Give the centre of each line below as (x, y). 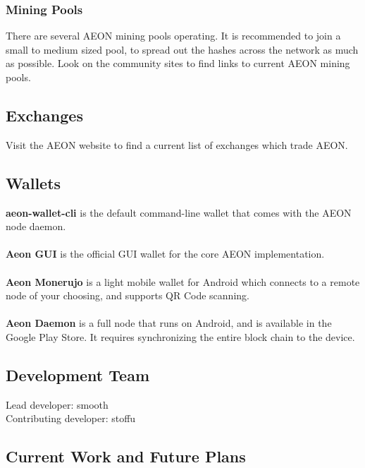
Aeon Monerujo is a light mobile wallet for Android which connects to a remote (183, 281)
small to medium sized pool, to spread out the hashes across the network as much (182, 49)
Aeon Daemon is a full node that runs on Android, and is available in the (169, 323)
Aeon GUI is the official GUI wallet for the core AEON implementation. (165, 254)
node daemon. (36, 226)
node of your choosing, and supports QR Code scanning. (128, 295)
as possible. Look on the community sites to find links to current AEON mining (178, 63)
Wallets (33, 182)
